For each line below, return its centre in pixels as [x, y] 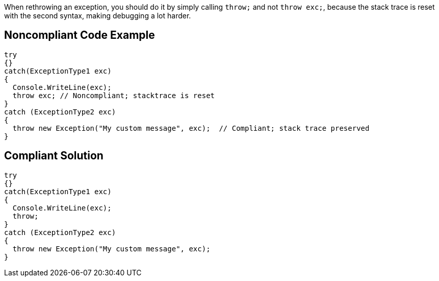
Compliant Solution [54, 156]
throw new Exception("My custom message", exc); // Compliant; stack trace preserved [191, 128]
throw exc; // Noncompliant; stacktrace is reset [114, 95]
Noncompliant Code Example [80, 35]
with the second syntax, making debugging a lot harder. [98, 16]
